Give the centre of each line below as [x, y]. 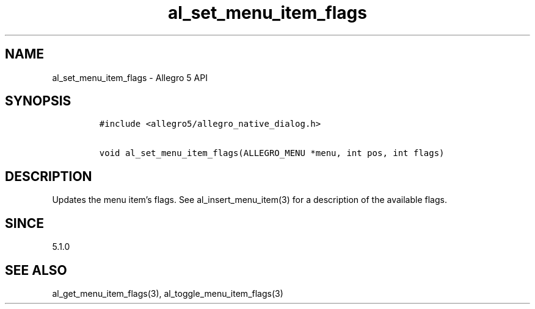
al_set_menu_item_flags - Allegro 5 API [130, 77]
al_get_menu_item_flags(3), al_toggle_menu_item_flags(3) [168, 293]
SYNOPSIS [38, 101]
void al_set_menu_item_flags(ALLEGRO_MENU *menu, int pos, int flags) [272, 153]
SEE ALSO [36, 270]
